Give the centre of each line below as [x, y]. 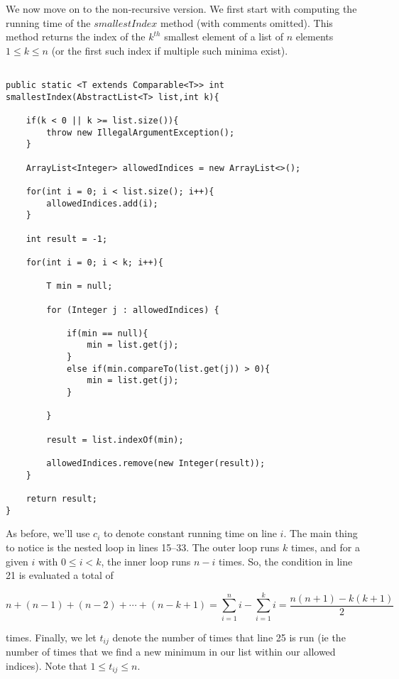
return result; [61, 499]
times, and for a [326, 547]
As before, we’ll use [48, 533]
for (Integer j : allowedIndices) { [133, 310]
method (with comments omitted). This [247, 22]
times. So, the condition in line [285, 561]
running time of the [48, 22]
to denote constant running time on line [190, 533]
